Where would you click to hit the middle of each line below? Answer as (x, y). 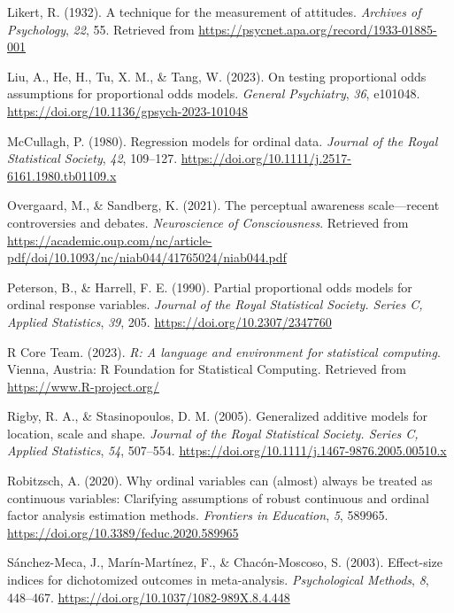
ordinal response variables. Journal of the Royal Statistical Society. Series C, (215, 304)
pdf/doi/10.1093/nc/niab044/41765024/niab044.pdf (147, 257)
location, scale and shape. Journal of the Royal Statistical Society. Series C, (213, 433)
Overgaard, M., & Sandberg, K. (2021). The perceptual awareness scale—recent (223, 205)
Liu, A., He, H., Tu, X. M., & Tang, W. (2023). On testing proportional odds (217, 76)
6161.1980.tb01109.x (62, 175)
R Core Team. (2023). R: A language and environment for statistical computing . (224, 351)
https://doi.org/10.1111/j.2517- (266, 158)
